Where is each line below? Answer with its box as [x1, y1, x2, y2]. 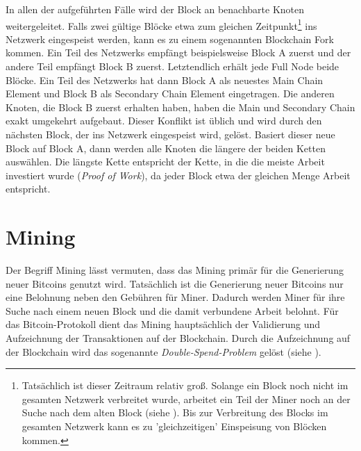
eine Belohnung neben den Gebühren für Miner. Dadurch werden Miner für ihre [6, 290, 345, 304]
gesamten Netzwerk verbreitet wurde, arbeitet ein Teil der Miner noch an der [22, 391, 351, 406]
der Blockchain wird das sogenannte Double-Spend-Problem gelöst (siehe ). [6, 344, 321, 359]
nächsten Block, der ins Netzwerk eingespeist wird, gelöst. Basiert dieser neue [6, 127, 335, 141]
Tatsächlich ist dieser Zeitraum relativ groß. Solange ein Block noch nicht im [22, 378, 349, 393]
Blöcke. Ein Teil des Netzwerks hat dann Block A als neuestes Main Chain [6, 72, 324, 87]
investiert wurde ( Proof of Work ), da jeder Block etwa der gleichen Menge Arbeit [6, 167, 351, 182]
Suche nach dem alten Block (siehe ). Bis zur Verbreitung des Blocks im [22, 405, 328, 420]
